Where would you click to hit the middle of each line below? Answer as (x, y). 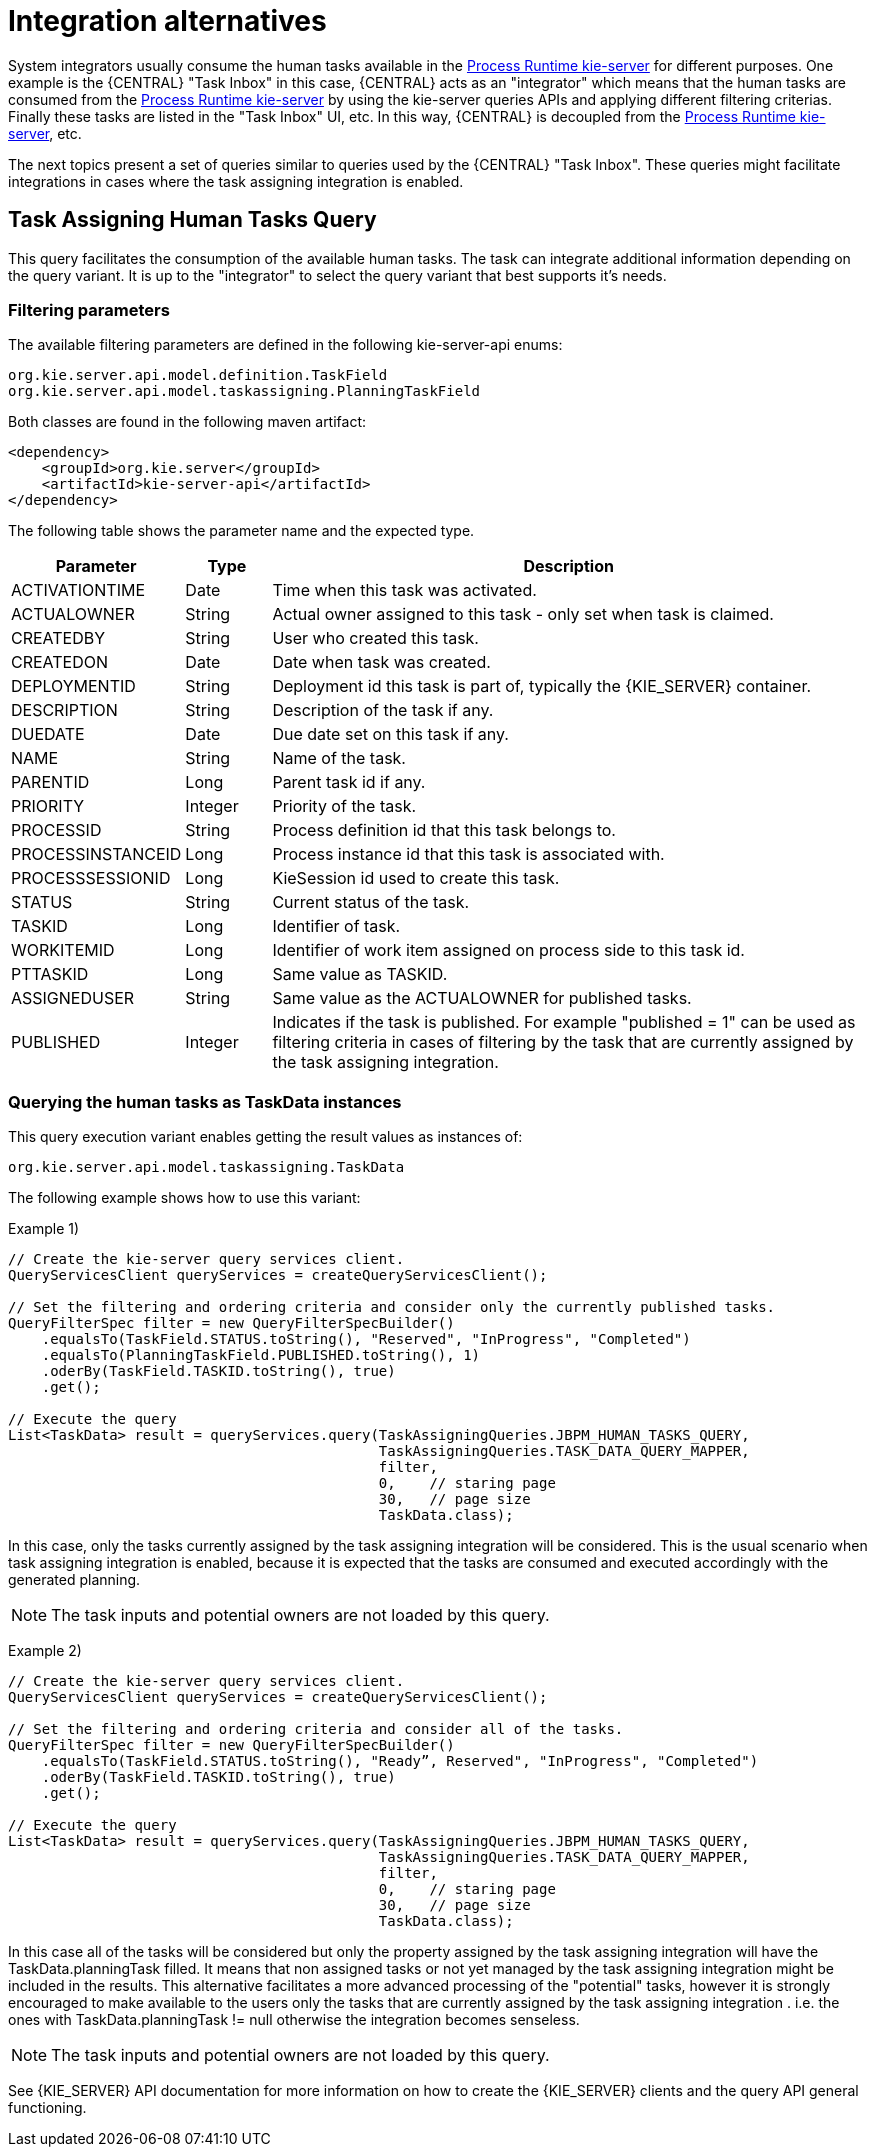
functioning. (47, 2108)
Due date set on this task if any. (390, 734)
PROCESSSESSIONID (91, 878)
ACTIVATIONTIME (78, 590)
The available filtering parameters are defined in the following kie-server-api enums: (285, 345)
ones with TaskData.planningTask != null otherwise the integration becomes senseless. (294, 2020)
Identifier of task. (336, 926)
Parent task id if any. (349, 782)
